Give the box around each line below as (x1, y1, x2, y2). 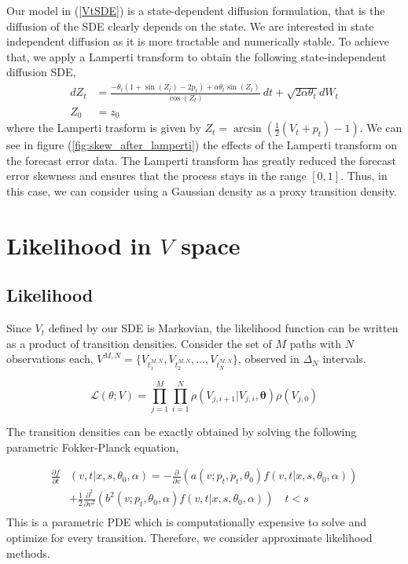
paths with (289, 335, 342, 351)
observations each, (6, 350, 94, 367)
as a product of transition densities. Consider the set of (6, 335, 272, 351)
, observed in (237, 350, 300, 367)
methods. (6, 544, 50, 561)
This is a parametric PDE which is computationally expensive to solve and (6, 514, 366, 530)
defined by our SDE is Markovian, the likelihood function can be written (48, 320, 399, 336)
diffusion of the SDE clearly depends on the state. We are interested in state (6, 17, 374, 34)
